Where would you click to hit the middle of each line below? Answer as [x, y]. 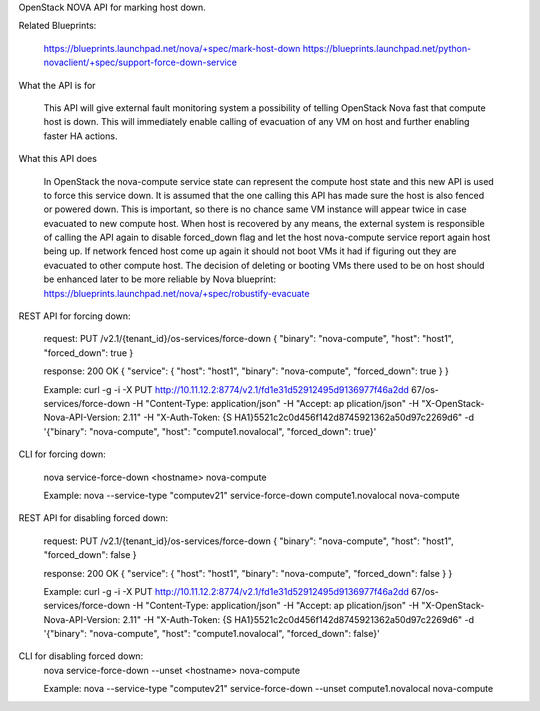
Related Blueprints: [57, 26]
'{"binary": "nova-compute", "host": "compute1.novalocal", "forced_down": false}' [211, 634]
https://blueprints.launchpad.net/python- [387, 48]
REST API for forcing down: [74, 316]
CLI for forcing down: [62, 454]
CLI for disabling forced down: [81, 656]
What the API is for [57, 85]
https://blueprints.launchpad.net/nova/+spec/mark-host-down [172, 48]
